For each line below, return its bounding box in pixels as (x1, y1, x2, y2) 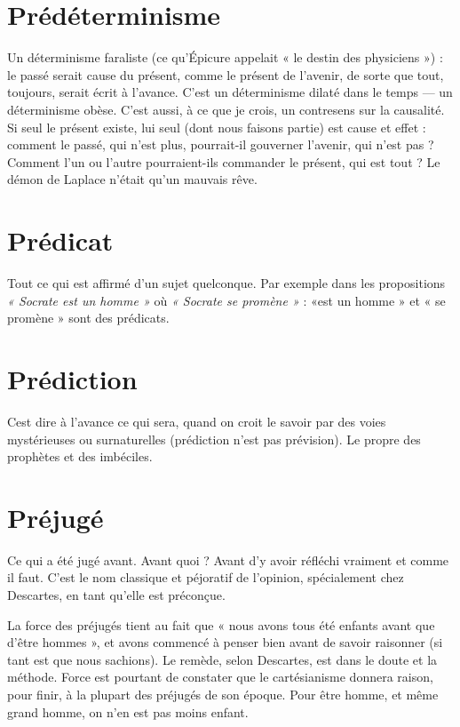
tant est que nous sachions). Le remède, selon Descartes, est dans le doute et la (7, 650, 438, 668)
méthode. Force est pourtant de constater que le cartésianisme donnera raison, (7, 667, 433, 686)
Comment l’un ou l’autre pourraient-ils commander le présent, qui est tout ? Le (7, 152, 440, 171)
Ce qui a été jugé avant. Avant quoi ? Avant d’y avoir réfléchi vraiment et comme (7, 550, 449, 569)
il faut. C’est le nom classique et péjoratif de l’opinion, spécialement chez (7, 568, 404, 587)
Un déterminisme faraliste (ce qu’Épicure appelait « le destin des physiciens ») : (7, 48, 443, 67)
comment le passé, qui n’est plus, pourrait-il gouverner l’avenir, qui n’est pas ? (7, 135, 434, 154)
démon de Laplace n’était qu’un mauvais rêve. (7, 170, 258, 188)
